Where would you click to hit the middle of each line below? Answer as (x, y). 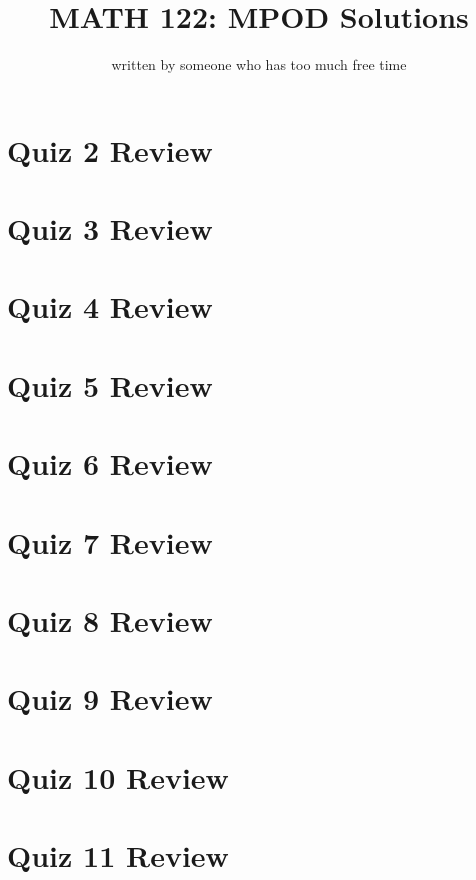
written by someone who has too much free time (259, 64)
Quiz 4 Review (110, 306)
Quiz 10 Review (118, 776)
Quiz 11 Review (118, 855)
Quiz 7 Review (110, 541)
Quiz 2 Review (110, 149)
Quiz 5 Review (110, 384)
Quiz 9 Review (110, 698)
